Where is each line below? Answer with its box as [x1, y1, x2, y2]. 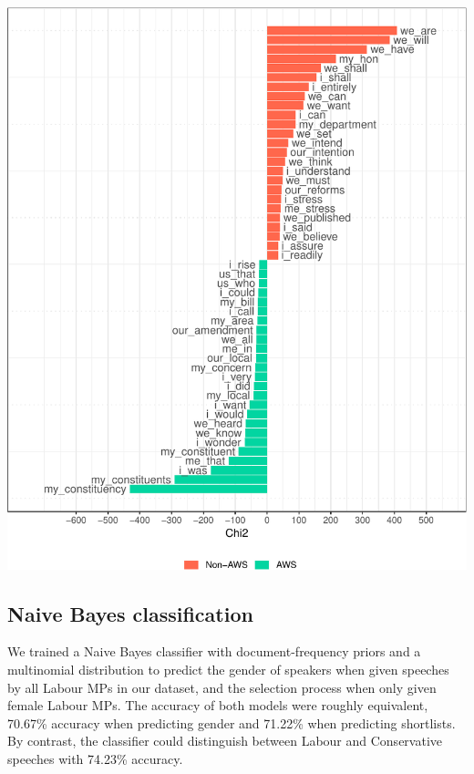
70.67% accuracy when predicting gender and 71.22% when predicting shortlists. [7, 713, 456, 732]
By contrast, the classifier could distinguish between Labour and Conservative [7, 731, 443, 750]
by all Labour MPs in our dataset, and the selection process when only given [7, 677, 437, 697]
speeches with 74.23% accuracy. [7, 748, 183, 768]
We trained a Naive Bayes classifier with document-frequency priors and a [7, 642, 421, 661]
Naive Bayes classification [7, 599, 253, 627]
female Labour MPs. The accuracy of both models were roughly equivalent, [7, 696, 428, 715]
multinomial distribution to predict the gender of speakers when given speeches [7, 659, 449, 678]
